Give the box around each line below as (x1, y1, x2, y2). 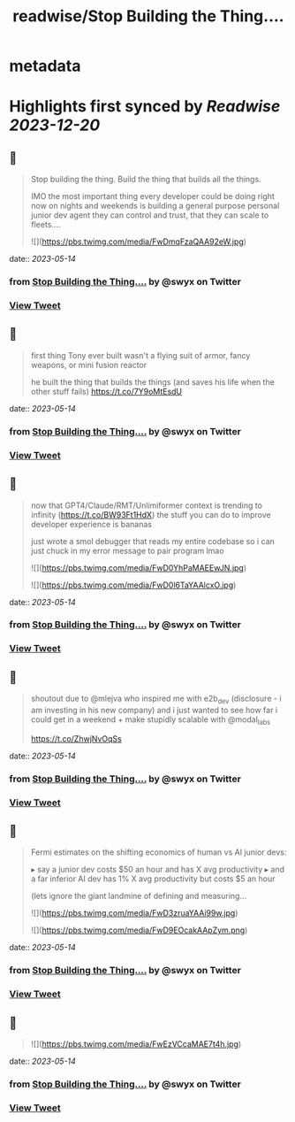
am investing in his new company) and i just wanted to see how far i (30, 704, 278, 715)
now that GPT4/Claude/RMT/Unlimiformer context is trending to (30, 500, 263, 511)
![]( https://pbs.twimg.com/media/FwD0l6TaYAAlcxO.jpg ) (30, 580, 237, 590)
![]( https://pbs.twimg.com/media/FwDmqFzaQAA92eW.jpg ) (30, 236, 247, 247)
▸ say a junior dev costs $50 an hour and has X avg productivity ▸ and (30, 865, 285, 875)
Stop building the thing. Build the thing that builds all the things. (30, 174, 262, 185)
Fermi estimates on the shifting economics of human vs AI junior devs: (30, 847, 287, 857)
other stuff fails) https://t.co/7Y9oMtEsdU (30, 386, 183, 396)
